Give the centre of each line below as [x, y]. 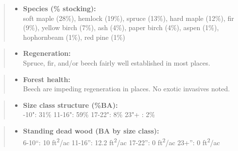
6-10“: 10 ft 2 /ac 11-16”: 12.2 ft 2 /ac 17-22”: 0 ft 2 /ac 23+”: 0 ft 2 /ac [121, 141]
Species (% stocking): [59, 8]
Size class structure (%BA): [70, 105]
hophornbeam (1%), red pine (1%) [74, 37]
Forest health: [47, 79]
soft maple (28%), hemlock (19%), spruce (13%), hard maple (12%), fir [128, 18]
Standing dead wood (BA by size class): [91, 130]
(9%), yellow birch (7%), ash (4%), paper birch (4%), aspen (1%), [121, 27]
